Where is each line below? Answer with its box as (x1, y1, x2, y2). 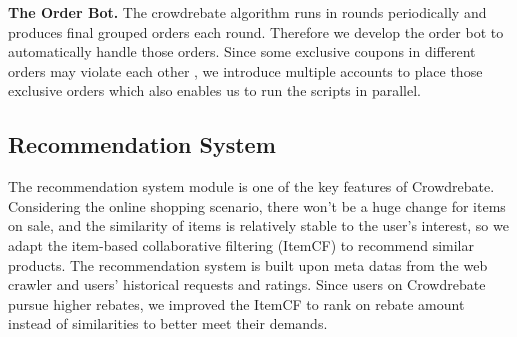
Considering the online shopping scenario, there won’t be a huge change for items (8, 195, 506, 216)
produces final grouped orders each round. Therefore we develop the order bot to (8, 21, 504, 42)
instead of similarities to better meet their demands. (8, 313, 328, 334)
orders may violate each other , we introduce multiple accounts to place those (8, 60, 483, 81)
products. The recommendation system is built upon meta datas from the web (8, 254, 488, 275)
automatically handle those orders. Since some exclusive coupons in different (8, 41, 476, 62)
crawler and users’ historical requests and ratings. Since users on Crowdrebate (8, 274, 486, 295)
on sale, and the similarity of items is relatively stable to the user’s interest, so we (8, 215, 509, 236)
